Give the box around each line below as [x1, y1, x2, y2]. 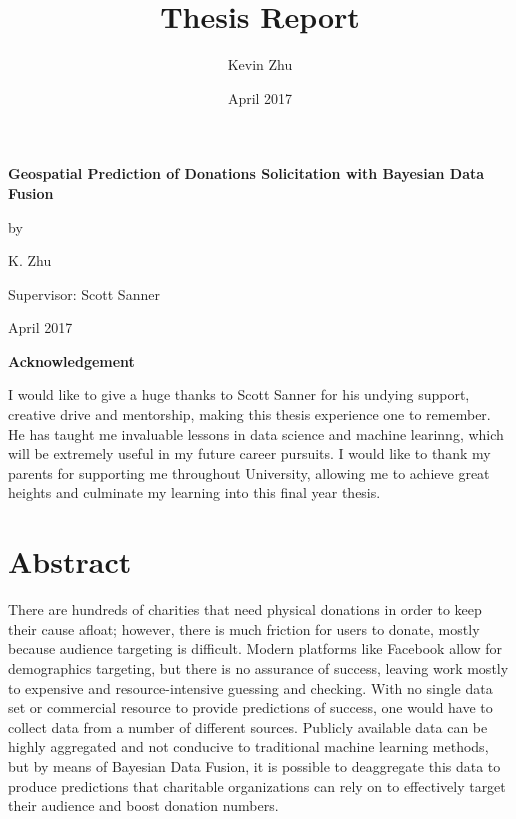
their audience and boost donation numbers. [8, 795, 279, 816]
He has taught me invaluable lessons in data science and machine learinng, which [8, 423, 504, 444]
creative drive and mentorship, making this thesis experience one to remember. [8, 404, 491, 425]
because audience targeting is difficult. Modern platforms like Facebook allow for [8, 638, 503, 659]
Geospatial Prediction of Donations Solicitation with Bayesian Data [8, 163, 485, 184]
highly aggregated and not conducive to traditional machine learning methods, [8, 736, 489, 757]
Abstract [8, 541, 132, 582]
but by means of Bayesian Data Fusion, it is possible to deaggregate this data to [8, 755, 501, 776]
